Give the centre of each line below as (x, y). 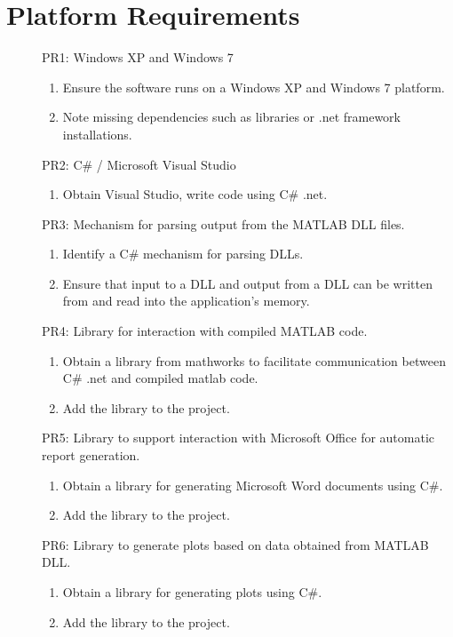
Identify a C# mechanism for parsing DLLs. (183, 254)
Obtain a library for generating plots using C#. (192, 592)
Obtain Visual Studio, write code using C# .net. (195, 194)
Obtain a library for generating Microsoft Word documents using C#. (253, 485)
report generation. (91, 455)
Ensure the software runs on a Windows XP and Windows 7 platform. (254, 87)
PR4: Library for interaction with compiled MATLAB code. (205, 331)
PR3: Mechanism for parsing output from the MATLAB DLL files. (223, 223)
